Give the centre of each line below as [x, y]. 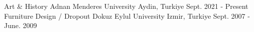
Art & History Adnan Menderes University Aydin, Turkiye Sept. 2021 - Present [126, 6]
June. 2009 [21, 25]
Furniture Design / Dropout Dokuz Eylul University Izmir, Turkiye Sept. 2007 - [127, 16]
